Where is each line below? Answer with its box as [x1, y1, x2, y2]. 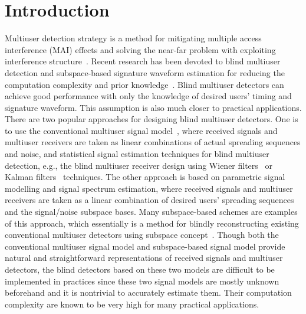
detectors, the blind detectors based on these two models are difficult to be [5, 263, 275, 275]
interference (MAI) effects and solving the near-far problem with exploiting [5, 43, 276, 55]
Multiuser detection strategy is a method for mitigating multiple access [5, 32, 262, 44]
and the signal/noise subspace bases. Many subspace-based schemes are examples [5, 205, 298, 218]
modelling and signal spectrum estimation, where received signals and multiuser [5, 182, 293, 194]
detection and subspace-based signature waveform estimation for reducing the [5, 66, 285, 78]
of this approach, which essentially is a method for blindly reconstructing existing [5, 217, 299, 229]
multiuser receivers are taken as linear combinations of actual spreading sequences [5, 136, 301, 148]
